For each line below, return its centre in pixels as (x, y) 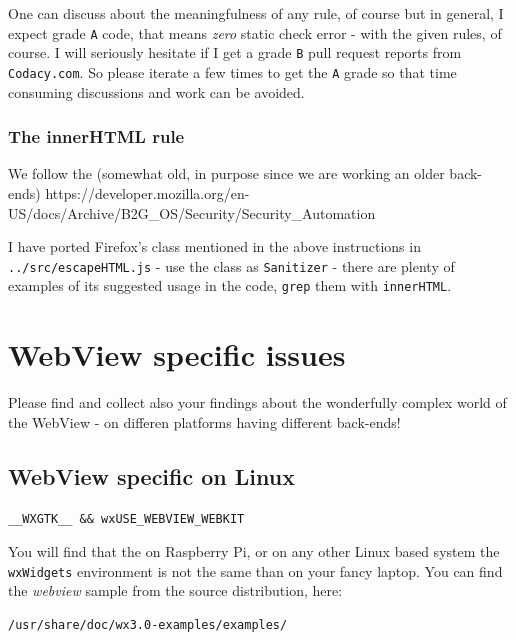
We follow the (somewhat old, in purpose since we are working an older (226, 173)
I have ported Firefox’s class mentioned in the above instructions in (214, 246)
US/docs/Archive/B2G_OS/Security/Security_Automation (192, 212)
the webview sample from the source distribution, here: (175, 590)
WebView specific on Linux (151, 475)
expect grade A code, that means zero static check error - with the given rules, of (255, 32)
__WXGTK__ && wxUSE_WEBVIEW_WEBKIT (126, 518)
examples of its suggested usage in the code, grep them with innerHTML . (230, 285)
